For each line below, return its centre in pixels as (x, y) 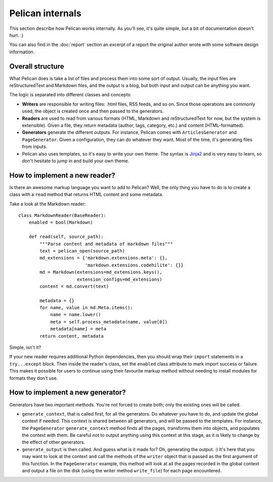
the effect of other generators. (54, 442)
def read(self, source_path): (66, 237)
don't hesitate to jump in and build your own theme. (76, 161)
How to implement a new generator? (67, 393)
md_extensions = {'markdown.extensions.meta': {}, (104, 258)
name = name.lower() (76, 315)
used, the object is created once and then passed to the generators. (93, 111)
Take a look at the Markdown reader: (48, 204)
